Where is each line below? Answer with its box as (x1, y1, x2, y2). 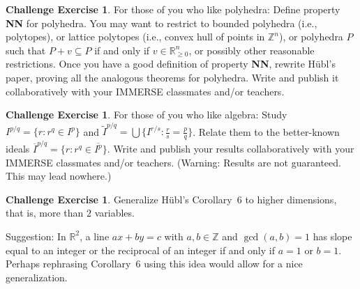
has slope (313, 228, 352, 243)
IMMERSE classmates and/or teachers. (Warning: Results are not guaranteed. (6, 155, 341, 169)
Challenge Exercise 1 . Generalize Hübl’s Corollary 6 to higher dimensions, (6, 192, 337, 206)
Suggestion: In (6, 228, 66, 243)
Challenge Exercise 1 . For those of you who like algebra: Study (6, 107, 287, 122)
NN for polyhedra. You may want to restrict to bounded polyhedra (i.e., (6, 15, 317, 30)
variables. (94, 205, 135, 220)
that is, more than (6, 205, 84, 220)
